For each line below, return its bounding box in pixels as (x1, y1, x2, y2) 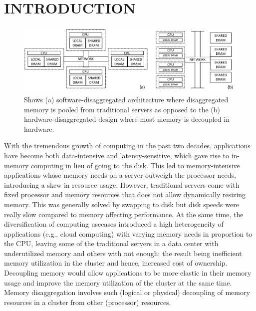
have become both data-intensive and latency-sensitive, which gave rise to (4, 150, 230, 160)
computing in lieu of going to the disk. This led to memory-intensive (31, 160, 240, 170)
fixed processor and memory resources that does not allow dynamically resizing (4, 189, 246, 200)
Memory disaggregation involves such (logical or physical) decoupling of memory (4, 287, 250, 298)
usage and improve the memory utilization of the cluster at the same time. (4, 277, 232, 288)
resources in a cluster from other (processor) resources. (4, 297, 171, 307)
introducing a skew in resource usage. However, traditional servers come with (4, 179, 240, 190)
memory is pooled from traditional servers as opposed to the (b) (24, 104, 220, 114)
